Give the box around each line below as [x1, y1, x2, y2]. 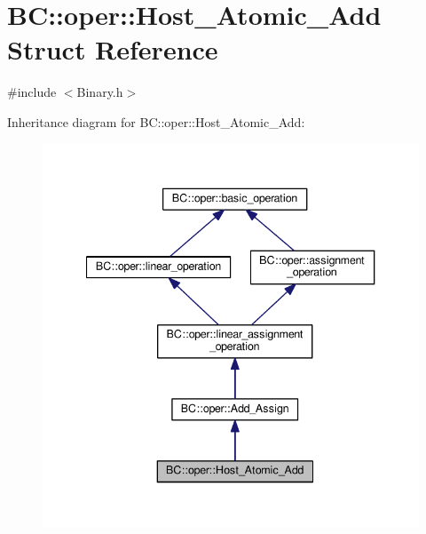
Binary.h [76, 83, 123, 101]
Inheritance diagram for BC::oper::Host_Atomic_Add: [7, 112, 305, 131]
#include [7, 83, 57, 101]
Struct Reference [7, 31, 218, 68]
